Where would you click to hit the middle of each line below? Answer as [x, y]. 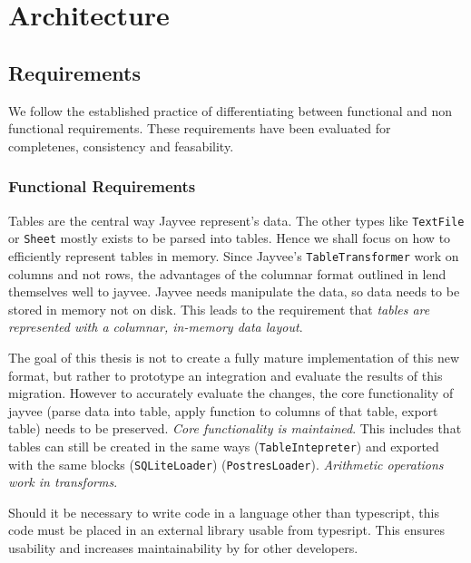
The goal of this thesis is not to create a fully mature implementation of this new [234, 357]
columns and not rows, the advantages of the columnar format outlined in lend [227, 273]
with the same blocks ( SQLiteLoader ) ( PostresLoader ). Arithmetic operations [226, 464]
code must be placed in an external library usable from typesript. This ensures [226, 530]
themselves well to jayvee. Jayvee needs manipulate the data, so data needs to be [234, 291]
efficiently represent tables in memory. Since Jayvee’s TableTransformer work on [234, 255]
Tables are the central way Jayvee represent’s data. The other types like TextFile [236, 220]
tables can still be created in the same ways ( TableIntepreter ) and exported [224, 446]
